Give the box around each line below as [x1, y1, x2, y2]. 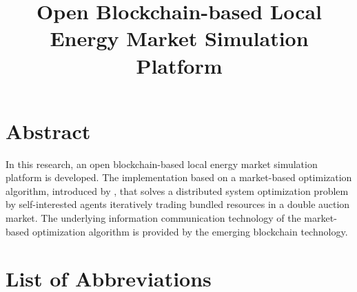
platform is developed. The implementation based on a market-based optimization [6, 170, 352, 185]
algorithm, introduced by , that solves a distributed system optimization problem [6, 183, 349, 198]
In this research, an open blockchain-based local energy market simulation [6, 156, 318, 171]
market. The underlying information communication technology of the [6, 211, 301, 225]
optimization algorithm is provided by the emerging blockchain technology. [32, 224, 348, 238]
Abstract [6, 116, 91, 145]
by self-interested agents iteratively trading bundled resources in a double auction [6, 197, 350, 211]
